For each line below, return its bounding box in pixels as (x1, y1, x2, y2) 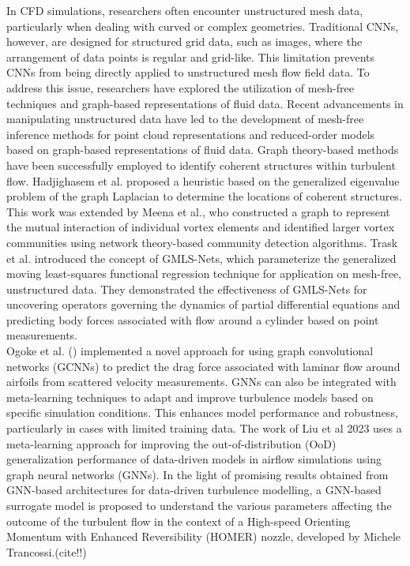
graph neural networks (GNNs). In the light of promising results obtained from (6, 466, 389, 482)
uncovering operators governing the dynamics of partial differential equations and (6, 296, 401, 313)
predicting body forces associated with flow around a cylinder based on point (6, 311, 379, 328)
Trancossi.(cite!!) (6, 543, 87, 560)
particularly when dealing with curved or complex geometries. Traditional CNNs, (6, 17, 399, 34)
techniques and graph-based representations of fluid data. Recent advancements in (6, 95, 404, 111)
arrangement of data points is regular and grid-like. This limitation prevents (6, 48, 375, 65)
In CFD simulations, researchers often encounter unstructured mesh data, (6, 2, 363, 18)
